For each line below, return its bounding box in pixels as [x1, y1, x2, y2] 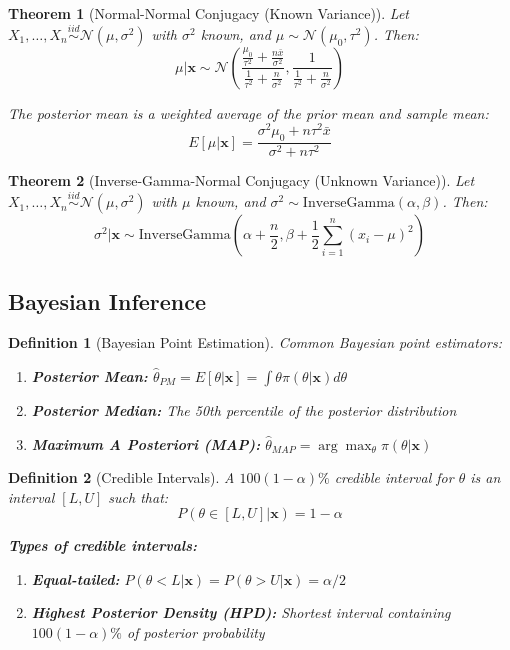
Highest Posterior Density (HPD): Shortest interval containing [31, 602, 451, 623]
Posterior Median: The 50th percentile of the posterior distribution [31, 399, 457, 420]
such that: [108, 486, 169, 507]
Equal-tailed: [31, 568, 120, 589]
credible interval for [334, 467, 454, 488]
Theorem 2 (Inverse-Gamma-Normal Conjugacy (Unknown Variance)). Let [8, 170, 475, 191]
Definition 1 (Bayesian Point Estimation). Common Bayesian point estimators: [8, 332, 502, 353]
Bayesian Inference [8, 285, 207, 316]
